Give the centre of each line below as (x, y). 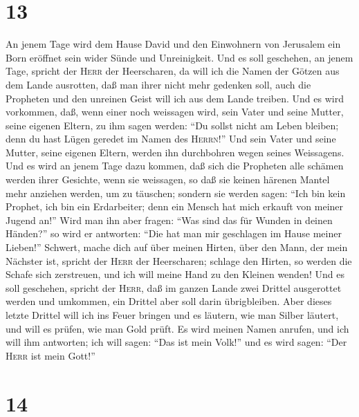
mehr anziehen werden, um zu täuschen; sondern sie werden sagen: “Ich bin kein (176, 193)
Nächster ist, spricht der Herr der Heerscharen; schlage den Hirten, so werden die (179, 260)
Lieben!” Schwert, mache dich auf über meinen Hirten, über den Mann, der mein (177, 247)
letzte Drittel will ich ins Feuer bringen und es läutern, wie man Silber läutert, (172, 315)
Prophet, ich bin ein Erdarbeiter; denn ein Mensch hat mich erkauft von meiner (175, 206)
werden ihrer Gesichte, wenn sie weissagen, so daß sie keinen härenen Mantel (168, 179)
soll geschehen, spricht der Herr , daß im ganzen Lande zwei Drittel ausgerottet (174, 287)
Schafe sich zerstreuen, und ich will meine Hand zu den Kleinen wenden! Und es (175, 274)
